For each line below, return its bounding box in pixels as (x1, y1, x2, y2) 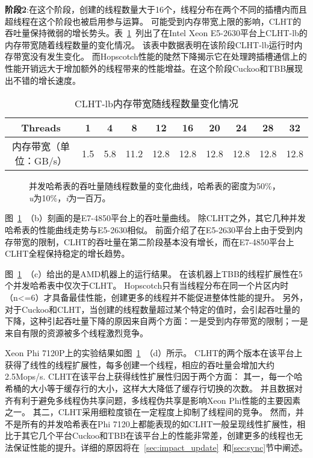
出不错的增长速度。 (5, 74, 81, 86)
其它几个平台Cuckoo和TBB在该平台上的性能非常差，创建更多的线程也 (21, 429, 295, 442)
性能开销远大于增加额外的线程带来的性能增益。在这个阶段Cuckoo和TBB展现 (5, 61, 303, 74)
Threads (21, 121, 61, 135)
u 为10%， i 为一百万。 (29, 191, 111, 204)
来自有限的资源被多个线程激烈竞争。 (5, 326, 148, 339)
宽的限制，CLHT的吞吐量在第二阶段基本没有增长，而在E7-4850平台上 (21, 235, 294, 248)
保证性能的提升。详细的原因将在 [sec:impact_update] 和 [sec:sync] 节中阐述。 (13, 441, 308, 454)
